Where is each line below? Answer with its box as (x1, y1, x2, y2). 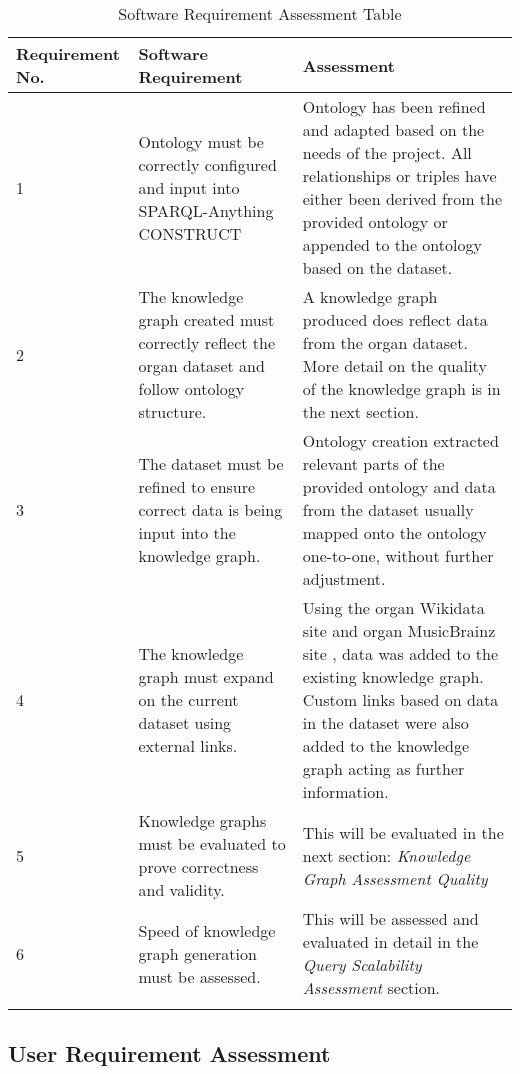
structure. (138, 400, 207, 423)
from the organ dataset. (302, 331, 468, 354)
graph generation (138, 941, 257, 965)
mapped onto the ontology (302, 521, 487, 544)
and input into (138, 175, 240, 199)
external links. (138, 734, 238, 757)
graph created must (138, 308, 275, 331)
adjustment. (302, 567, 386, 590)
